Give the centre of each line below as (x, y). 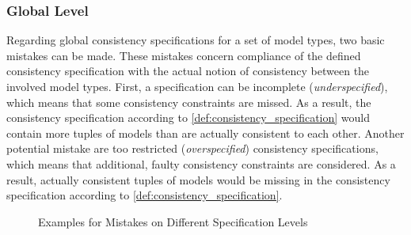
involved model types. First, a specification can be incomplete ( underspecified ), (197, 86)
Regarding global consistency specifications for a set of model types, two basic (196, 40)
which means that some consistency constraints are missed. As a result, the (189, 102)
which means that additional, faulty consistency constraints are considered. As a (201, 163)
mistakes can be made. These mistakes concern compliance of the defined (184, 55)
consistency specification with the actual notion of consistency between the (188, 71)
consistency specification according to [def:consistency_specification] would (188, 117)
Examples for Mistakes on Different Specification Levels (173, 221)
